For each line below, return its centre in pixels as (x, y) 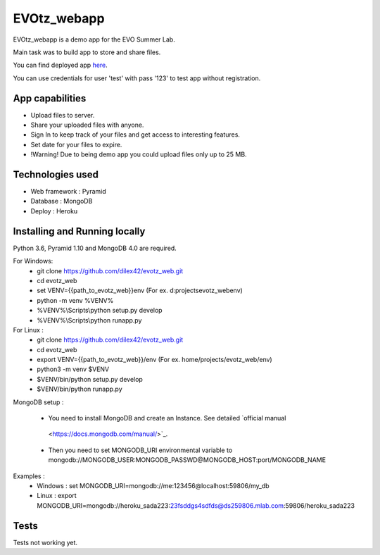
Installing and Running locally (79, 231)
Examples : (29, 476)
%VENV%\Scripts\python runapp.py (89, 320)
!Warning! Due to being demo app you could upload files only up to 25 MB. (139, 154)
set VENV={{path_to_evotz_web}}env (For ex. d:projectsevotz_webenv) (140, 291)
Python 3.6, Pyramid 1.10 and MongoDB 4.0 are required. (95, 248)
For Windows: (33, 261)
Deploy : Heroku (54, 211)
